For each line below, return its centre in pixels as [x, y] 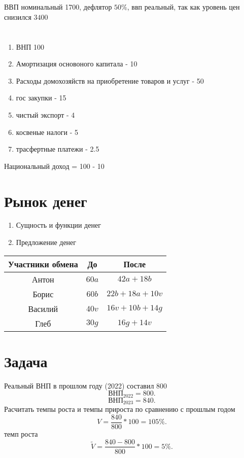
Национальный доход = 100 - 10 [54, 166]
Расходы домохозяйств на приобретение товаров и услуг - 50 [110, 80]
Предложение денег [46, 242]
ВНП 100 [30, 46]
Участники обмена [43, 264]
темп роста [21, 433]
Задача [26, 361]
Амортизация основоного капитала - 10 [77, 64]
